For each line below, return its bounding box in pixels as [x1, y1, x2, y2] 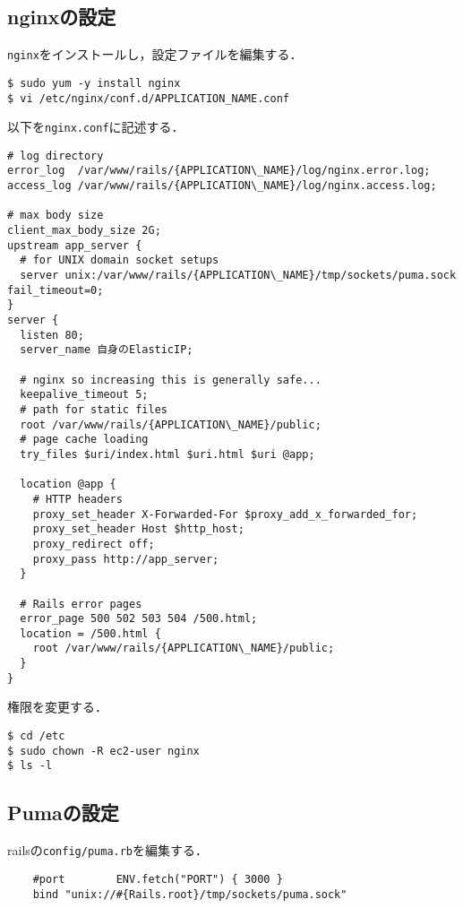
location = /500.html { [20, 627, 161, 640]
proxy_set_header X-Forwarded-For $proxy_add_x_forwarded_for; [32, 507, 418, 521]
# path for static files [20, 402, 167, 416]
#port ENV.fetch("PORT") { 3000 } [32, 872, 283, 886]
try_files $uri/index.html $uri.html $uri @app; [20, 447, 315, 461]
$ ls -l [7, 759, 53, 773]
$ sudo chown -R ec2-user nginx [7, 744, 200, 757]
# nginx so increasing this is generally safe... [20, 373, 322, 386]
